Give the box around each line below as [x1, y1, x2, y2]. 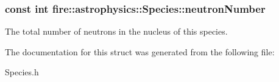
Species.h [5, 66, 39, 78]
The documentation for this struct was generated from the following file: [5, 45, 275, 58]
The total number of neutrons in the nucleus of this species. [5, 25, 228, 38]
